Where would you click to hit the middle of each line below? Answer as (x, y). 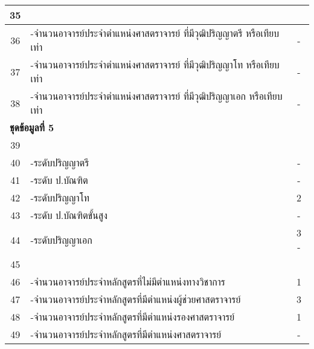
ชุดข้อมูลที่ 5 (32, 127)
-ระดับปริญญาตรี (60, 162)
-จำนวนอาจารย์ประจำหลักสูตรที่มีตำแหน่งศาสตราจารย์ (126, 334)
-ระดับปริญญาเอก (61, 240)
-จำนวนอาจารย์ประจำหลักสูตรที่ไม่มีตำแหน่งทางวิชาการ (128, 282)
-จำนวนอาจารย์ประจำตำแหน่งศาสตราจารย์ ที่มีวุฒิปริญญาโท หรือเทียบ (155, 64)
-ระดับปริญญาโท (60, 197)
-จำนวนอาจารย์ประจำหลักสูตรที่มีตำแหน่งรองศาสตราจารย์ (133, 317)
